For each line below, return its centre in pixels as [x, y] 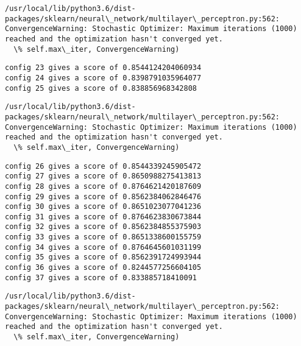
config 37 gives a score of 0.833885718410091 [101, 277]
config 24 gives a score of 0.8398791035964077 [103, 78]
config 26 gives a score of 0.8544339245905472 [103, 166]
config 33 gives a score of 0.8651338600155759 [103, 237]
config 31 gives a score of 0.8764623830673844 [103, 217]
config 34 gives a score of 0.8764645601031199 [103, 247]
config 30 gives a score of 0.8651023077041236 [103, 207]
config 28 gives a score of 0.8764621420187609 [103, 186]
